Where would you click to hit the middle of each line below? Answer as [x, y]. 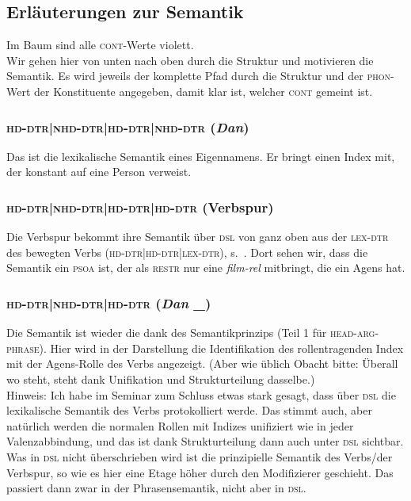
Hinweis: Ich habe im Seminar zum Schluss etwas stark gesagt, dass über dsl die [201, 394]
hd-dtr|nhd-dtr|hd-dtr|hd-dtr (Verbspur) [140, 207]
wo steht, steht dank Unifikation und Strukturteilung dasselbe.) [161, 379]
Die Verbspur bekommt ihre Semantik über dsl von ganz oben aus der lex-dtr [198, 237]
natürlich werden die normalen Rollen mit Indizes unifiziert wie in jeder [180, 425]
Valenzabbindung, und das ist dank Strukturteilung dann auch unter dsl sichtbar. [205, 441]
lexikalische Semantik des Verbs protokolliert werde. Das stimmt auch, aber [189, 410]
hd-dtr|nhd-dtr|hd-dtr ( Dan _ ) [109, 302]
